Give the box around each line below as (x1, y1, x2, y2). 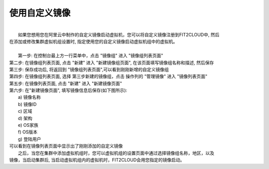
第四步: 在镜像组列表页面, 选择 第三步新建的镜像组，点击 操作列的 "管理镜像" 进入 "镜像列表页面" (9, 74, 208, 80)
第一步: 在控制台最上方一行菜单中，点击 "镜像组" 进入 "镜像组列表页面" (18, 53, 163, 59)
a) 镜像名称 (18, 94, 41, 100)
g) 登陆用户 (18, 136, 41, 142)
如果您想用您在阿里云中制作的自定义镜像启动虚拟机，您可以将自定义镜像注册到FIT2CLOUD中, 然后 (18, 31, 220, 37)
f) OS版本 (18, 129, 37, 135)
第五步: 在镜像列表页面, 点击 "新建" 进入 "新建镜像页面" (9, 80, 122, 86)
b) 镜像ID (18, 101, 37, 107)
